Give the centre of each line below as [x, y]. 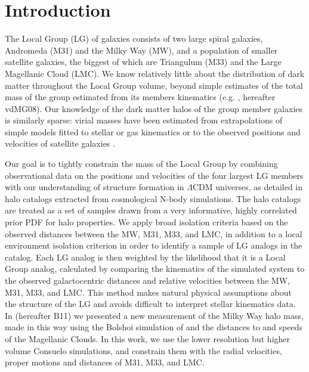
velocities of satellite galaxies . [60, 143]
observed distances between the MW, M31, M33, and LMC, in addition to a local [154, 233]
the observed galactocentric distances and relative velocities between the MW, [147, 280]
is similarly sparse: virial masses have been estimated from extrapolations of [144, 120]
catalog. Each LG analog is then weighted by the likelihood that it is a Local [145, 257]
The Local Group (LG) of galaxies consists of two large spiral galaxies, [134, 38]
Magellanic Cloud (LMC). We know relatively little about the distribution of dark [155, 73]
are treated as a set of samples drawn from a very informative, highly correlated [151, 210]
